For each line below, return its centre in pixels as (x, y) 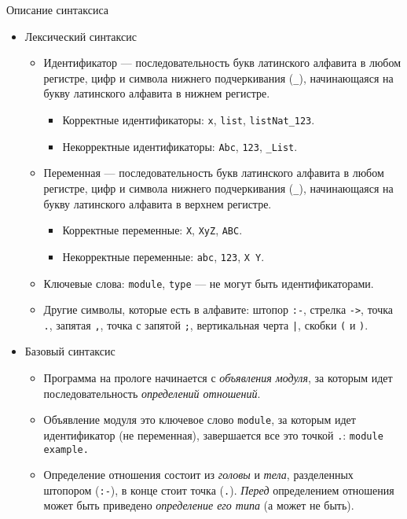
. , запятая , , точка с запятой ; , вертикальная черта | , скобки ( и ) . (206, 324)
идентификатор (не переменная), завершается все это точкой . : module (213, 434)
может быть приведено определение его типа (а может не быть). (199, 505)
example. (66, 449)
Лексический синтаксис (81, 36)
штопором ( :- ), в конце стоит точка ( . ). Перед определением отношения (219, 490)
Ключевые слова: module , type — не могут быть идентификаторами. (209, 283)
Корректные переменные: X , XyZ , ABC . (152, 230)
